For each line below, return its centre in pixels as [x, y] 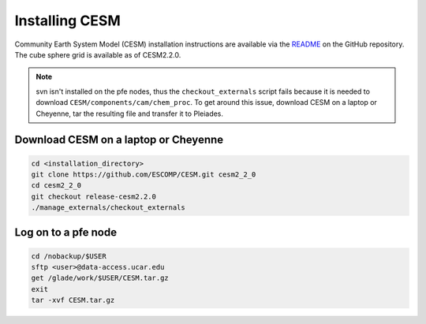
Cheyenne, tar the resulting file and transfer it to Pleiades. [130, 114]
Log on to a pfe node [66, 233]
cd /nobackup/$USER [69, 256]
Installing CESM [68, 20]
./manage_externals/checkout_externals [108, 208]
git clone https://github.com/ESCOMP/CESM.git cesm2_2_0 [144, 174]
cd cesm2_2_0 [56, 186]
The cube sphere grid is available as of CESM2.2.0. [98, 54]
